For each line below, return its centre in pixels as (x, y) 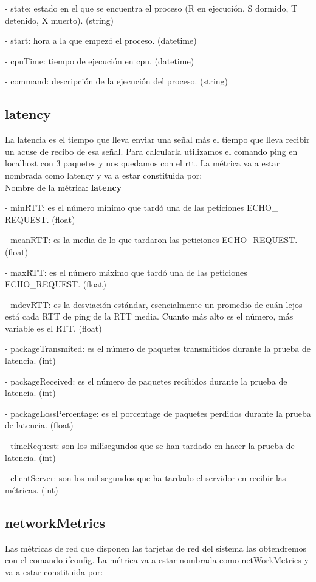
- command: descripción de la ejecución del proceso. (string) (117, 81)
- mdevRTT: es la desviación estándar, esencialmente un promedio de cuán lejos (154, 304)
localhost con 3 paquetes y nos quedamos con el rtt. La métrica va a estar (143, 163)
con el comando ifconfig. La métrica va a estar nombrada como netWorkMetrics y (157, 560)
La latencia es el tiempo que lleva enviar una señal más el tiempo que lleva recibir (157, 139)
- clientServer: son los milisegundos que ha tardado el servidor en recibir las (146, 478)
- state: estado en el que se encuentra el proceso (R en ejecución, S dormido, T (151, 8)
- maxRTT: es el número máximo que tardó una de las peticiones (126, 272)
